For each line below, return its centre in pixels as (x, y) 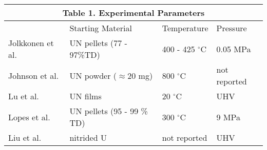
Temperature (185, 28)
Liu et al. (25, 137)
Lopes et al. (29, 117)
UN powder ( (93, 75)
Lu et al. (24, 96)
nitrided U (88, 137)
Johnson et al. (34, 75)
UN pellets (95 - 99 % (109, 111)
